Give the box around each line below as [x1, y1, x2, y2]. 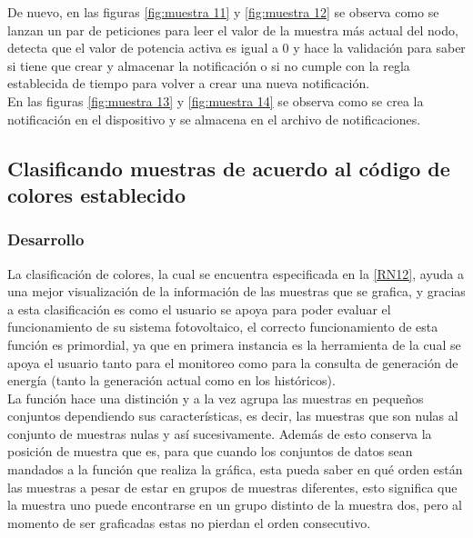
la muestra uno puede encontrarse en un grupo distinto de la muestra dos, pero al [7, 495, 462, 514]
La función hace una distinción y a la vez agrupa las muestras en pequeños [7, 388, 424, 407]
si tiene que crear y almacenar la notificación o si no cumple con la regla [7, 55, 410, 75]
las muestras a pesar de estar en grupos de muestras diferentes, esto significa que [7, 477, 458, 496]
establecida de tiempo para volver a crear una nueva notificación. [7, 74, 370, 93]
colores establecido [7, 180, 186, 208]
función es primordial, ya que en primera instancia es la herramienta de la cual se [7, 334, 461, 354]
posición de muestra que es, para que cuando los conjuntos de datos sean [7, 442, 413, 461]
